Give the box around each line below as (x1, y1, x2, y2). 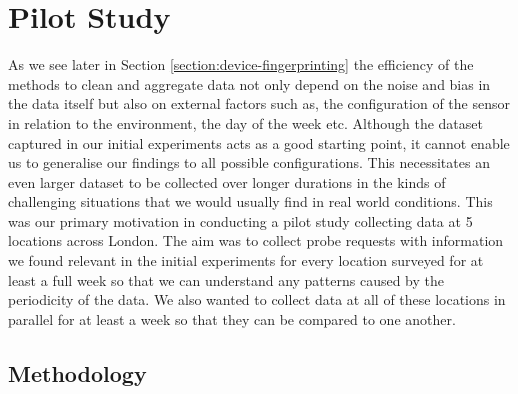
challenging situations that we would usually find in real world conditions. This (8, 191, 493, 212)
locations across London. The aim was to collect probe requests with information (8, 230, 504, 251)
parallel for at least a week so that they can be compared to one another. (8, 308, 456, 329)
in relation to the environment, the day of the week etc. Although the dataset (8, 112, 483, 133)
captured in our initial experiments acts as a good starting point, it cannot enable (8, 132, 510, 153)
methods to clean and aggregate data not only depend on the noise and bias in (8, 73, 491, 94)
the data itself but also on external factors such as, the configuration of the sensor (8, 93, 510, 114)
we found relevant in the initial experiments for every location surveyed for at (8, 250, 484, 271)
